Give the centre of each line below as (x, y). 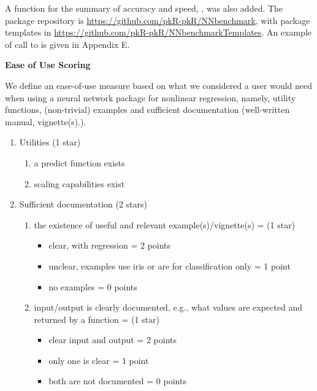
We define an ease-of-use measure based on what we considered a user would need (159, 85)
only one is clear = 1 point (99, 360)
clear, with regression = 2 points (110, 245)
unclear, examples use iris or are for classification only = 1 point (170, 265)
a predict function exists (79, 162)
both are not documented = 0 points (117, 381)
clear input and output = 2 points (113, 340)
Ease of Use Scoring (48, 65)
